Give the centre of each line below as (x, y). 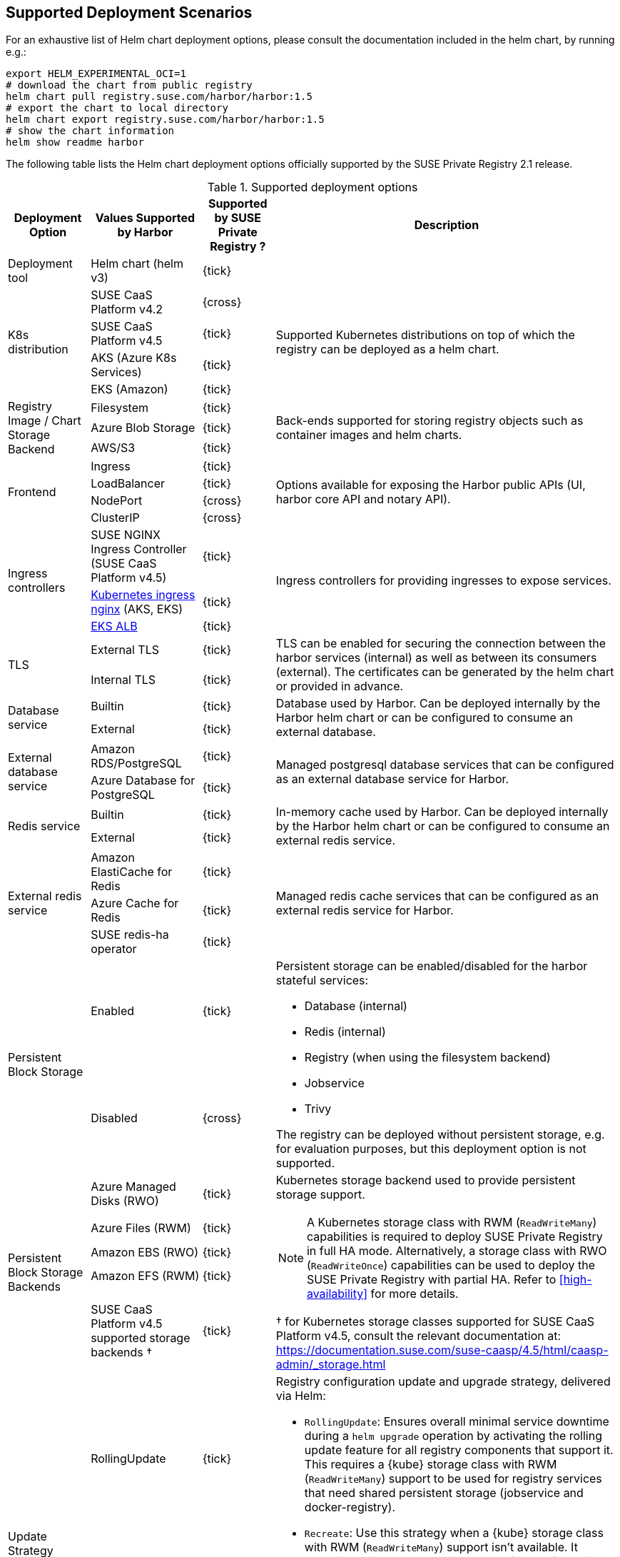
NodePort (117, 501)
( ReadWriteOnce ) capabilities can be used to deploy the (451, 1265)
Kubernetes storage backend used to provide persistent (426, 1180)
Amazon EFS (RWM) (145, 1276)
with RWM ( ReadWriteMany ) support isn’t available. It (441, 1547)
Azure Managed (133, 1187)
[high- (575, 1280)
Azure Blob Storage (143, 428)
